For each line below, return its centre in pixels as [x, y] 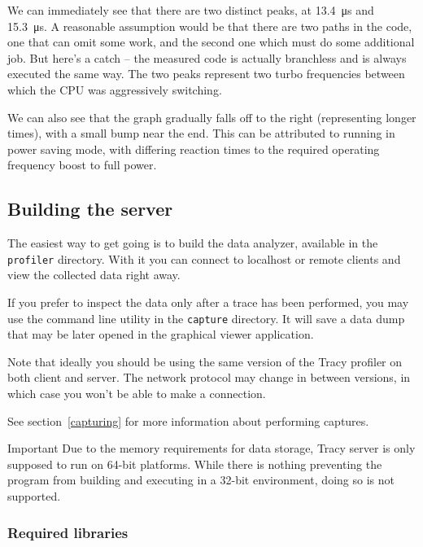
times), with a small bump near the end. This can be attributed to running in [201, 133]
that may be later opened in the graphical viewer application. [161, 334]
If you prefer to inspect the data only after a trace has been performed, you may [208, 302]
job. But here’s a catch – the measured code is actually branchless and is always [207, 57]
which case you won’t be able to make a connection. [137, 394]
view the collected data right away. [94, 275]
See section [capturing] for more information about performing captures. [188, 420]
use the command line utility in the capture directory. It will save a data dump [206, 318]
